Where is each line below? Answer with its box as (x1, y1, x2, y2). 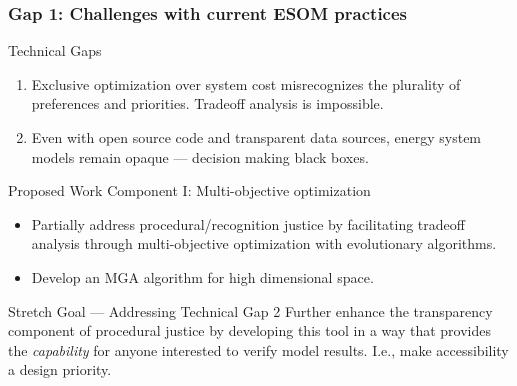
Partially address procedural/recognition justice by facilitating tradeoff (31, 213, 465, 234)
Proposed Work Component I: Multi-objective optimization (8, 180, 371, 201)
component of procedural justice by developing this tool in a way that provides (8, 320, 491, 341)
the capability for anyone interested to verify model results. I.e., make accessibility (8, 339, 509, 360)
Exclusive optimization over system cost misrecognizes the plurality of (31, 73, 461, 94)
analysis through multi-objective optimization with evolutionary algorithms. (31, 233, 497, 254)
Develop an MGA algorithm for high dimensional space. (31, 266, 374, 287)
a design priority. (8, 359, 112, 380)
